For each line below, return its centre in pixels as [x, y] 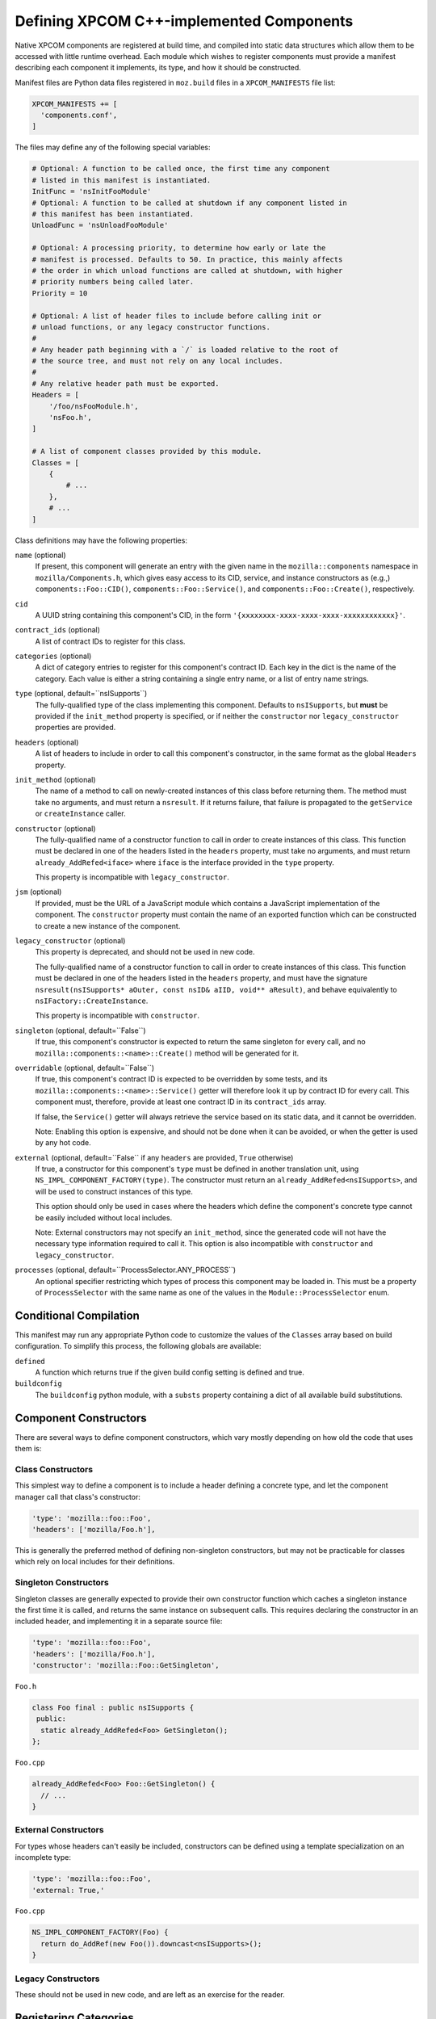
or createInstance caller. [80, 814]
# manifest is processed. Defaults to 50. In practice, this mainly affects [187, 259]
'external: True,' [68, 1890]
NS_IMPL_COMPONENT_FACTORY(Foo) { [100, 1933]
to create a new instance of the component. [108, 926]
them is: [28, 1449]
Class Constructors [54, 1469]
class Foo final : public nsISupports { [113, 1708]
